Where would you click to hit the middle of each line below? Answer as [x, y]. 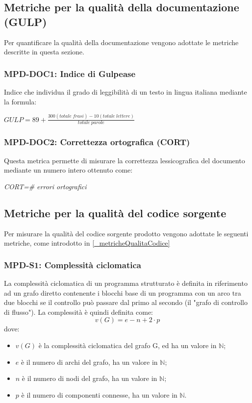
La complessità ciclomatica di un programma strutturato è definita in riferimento [126, 283]
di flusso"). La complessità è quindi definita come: [79, 312]
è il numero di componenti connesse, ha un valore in [99, 394]
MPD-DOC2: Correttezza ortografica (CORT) [97, 142]
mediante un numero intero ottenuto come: [68, 170]
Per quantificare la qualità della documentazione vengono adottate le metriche [121, 42]
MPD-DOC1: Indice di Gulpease [70, 73]
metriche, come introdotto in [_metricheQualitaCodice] [87, 243]
